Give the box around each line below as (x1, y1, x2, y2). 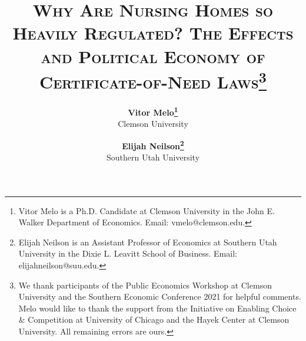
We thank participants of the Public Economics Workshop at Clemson (18, 278, 272, 291)
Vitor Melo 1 (128, 104, 178, 118)
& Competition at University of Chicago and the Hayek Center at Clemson (18, 313, 290, 326)
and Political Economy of (41, 44, 265, 68)
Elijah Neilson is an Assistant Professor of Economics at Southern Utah (18, 235, 277, 248)
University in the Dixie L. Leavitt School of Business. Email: (18, 247, 237, 260)
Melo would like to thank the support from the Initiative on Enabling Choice (18, 301, 297, 314)
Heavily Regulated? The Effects (12, 21, 294, 45)
